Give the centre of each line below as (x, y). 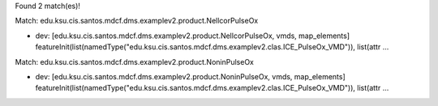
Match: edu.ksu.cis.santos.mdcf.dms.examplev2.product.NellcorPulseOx (137, 21)
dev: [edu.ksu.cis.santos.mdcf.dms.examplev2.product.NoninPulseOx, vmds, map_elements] (191, 76)
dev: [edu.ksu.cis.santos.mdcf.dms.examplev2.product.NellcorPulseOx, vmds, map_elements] (193, 36)
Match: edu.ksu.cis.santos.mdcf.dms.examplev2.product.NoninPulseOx (135, 61)
